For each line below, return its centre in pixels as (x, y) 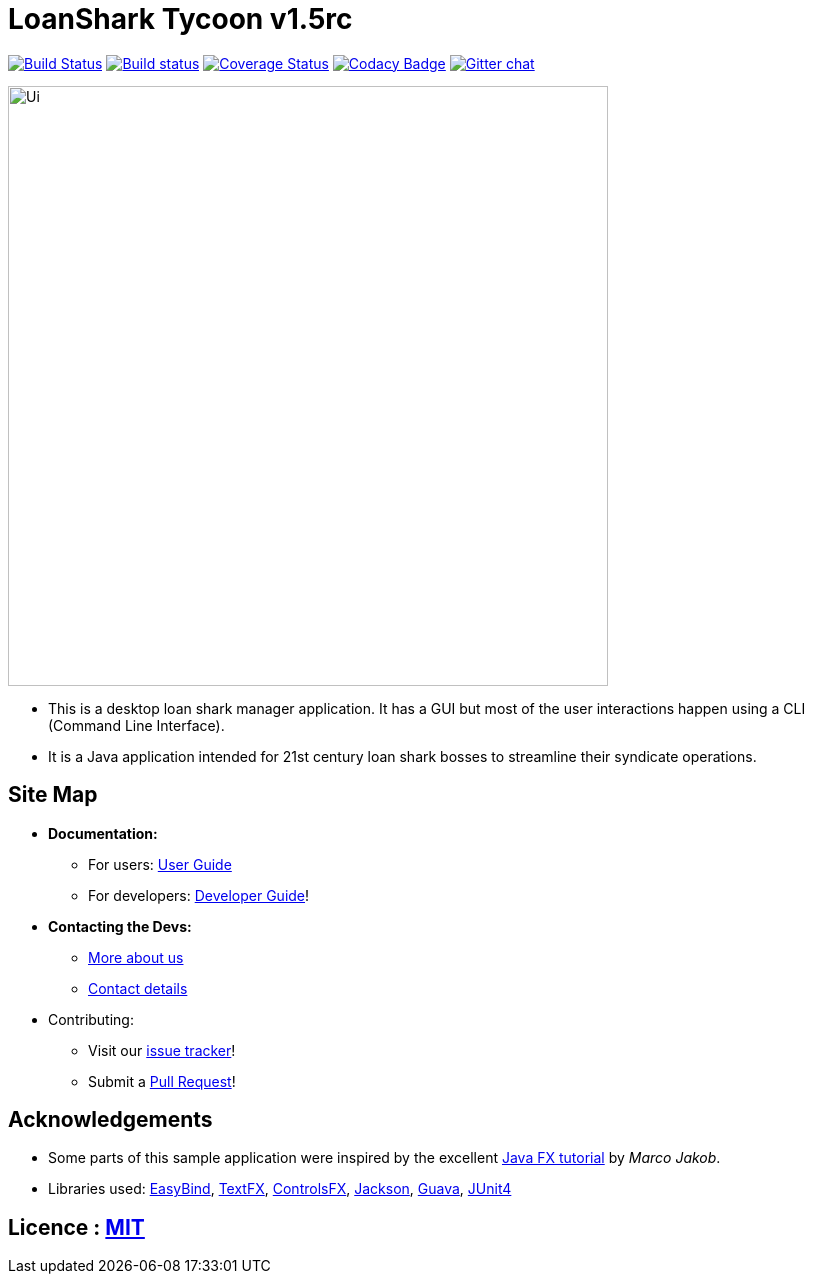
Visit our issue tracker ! (162, 1050)
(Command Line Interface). (136, 725)
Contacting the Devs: (120, 926)
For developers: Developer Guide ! (199, 895)
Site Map (53, 795)
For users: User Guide (160, 864)
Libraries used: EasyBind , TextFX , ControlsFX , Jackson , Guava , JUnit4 (280, 1189)
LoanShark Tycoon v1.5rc (180, 19)
